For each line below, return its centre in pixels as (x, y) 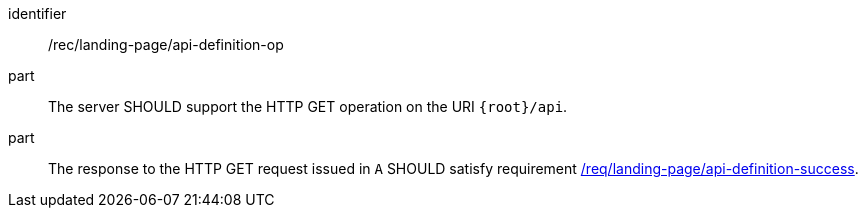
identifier (37, 13)
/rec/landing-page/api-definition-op (166, 44)
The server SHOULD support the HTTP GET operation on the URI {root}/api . (308, 106)
